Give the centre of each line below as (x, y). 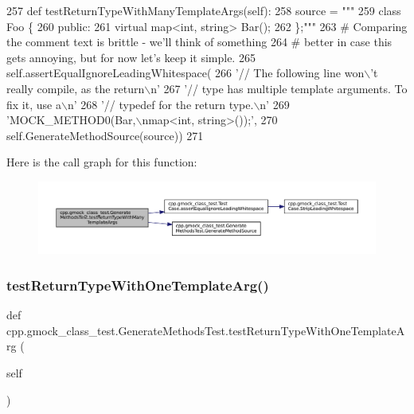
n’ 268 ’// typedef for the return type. (160, 104)
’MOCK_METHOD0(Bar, (71, 120)
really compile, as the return (76, 88)
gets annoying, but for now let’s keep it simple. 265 (131, 57)
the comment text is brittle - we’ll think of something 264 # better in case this (199, 42)
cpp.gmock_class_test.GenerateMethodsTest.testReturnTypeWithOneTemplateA (206, 330)
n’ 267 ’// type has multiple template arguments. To (279, 88)
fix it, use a (34, 104)
